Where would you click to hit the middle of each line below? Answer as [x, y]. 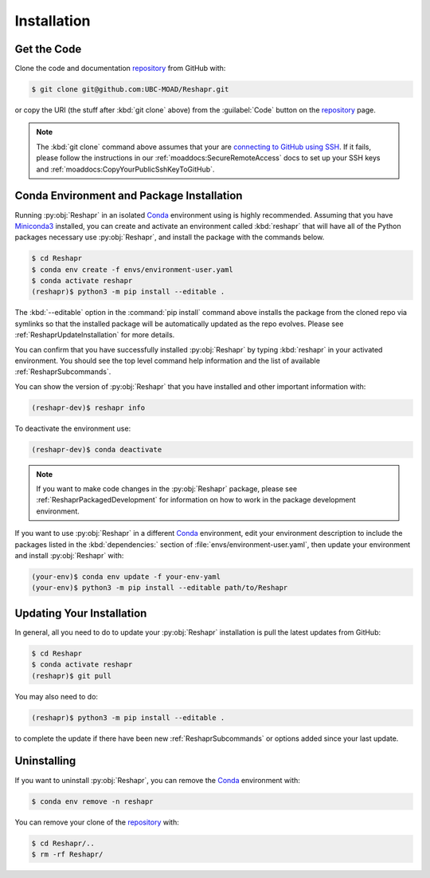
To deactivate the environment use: [73, 428]
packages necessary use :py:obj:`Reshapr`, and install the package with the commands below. [170, 237]
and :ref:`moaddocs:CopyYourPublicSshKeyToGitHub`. [125, 169]
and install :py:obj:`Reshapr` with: [69, 556]
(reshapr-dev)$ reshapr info [88, 408]
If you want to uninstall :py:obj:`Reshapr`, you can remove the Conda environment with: [157, 780]
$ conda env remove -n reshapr [93, 801]
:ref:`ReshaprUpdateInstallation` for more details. [95, 335]
